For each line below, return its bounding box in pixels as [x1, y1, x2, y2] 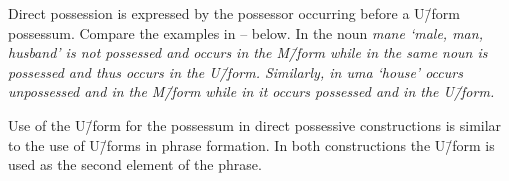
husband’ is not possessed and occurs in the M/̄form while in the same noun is [8, 42, 488, 63]
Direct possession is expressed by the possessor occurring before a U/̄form [8, 3, 460, 23]
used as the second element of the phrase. [8, 154, 262, 175]
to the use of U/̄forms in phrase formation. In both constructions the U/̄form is [8, 134, 495, 155]
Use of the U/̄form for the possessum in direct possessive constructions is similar [8, 114, 502, 135]
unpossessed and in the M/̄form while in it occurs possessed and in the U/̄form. [8, 81, 495, 102]
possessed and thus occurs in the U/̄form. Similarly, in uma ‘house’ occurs [8, 61, 463, 82]
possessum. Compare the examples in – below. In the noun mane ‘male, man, [8, 22, 483, 43]
